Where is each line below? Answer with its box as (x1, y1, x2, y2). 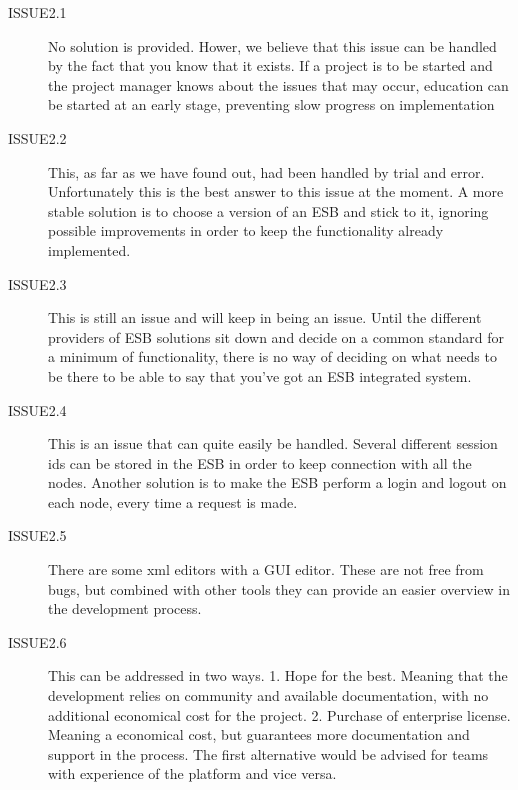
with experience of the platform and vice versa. (48, 763, 337, 784)
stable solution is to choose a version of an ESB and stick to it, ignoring (48, 200, 489, 221)
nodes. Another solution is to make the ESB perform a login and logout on (48, 472, 507, 493)
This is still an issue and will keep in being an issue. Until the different (48, 307, 482, 328)
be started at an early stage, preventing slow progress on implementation (48, 94, 495, 115)
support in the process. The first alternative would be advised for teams (48, 743, 489, 764)
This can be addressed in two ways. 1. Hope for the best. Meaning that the (48, 665, 508, 686)
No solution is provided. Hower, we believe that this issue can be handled (48, 35, 497, 56)
